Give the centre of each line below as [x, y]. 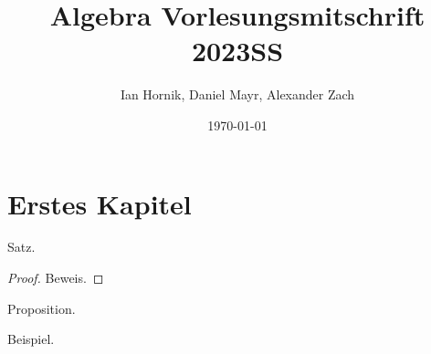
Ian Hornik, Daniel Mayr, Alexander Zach [237, 94]
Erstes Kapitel [100, 203]
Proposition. [42, 308]
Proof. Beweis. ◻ [56, 278]
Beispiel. [31, 339]
